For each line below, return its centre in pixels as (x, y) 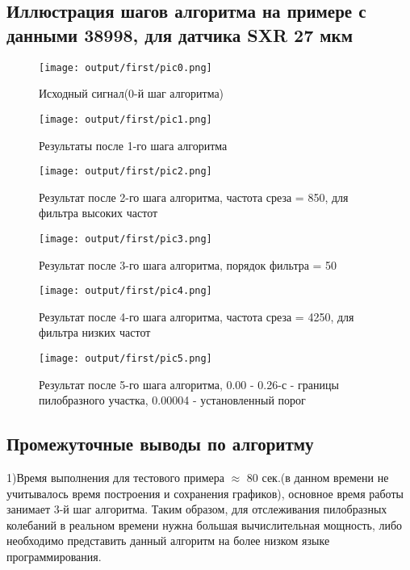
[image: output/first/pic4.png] (126, 291)
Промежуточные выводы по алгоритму (160, 444)
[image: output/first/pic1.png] (126, 119)
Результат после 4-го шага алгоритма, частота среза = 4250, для (197, 316)
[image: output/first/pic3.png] (126, 239)
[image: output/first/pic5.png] (126, 359)
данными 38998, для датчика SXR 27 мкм (180, 34)
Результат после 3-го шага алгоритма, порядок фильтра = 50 (188, 264)
